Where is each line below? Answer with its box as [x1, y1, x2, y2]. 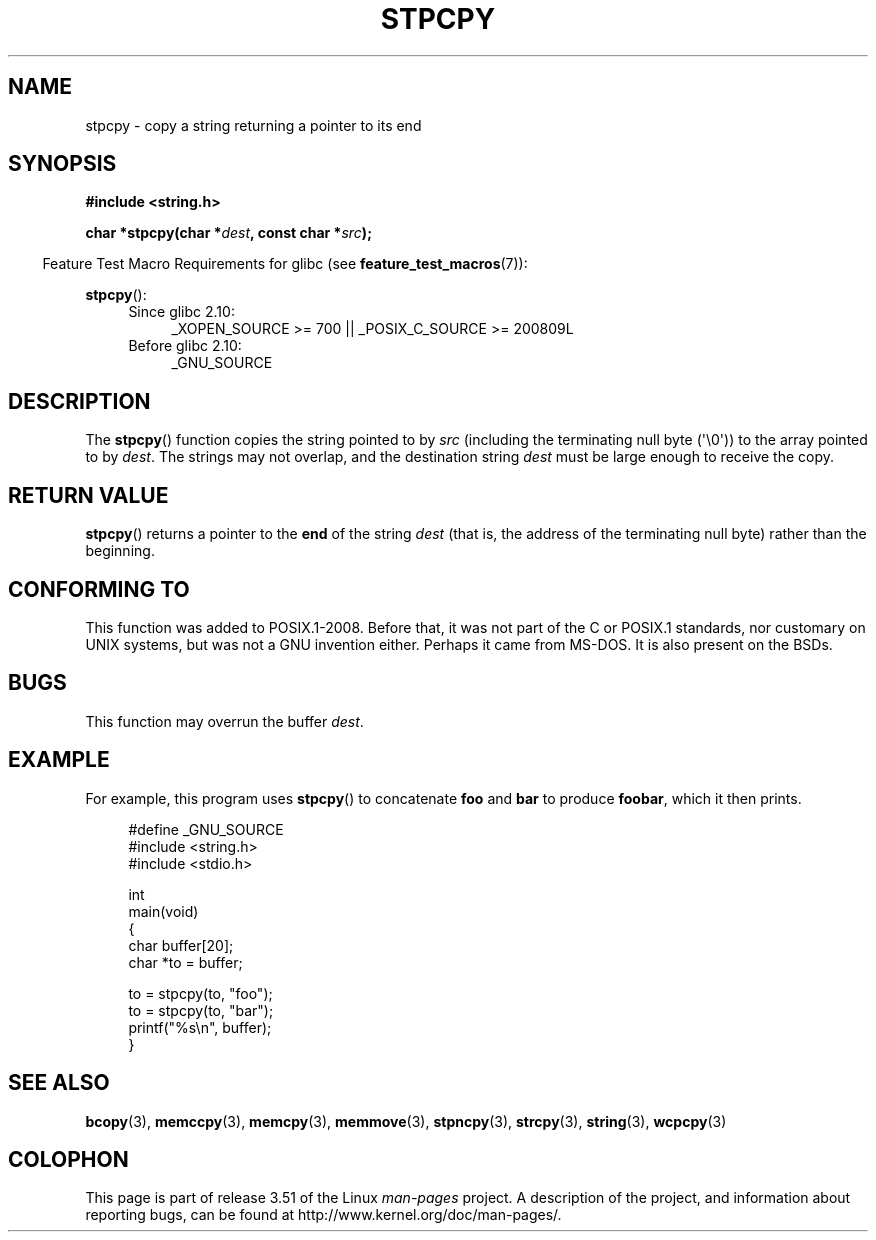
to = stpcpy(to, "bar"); [128, 1001, 274, 1019]
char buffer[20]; [128, 936, 234, 954]
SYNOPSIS [8, 151, 117, 177]
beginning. [85, 542, 155, 560]
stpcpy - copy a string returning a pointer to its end [85, 116, 422, 134]
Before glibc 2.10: [128, 337, 242, 355]
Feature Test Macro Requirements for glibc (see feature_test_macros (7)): [42, 255, 528, 273]
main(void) [128, 902, 199, 920]
